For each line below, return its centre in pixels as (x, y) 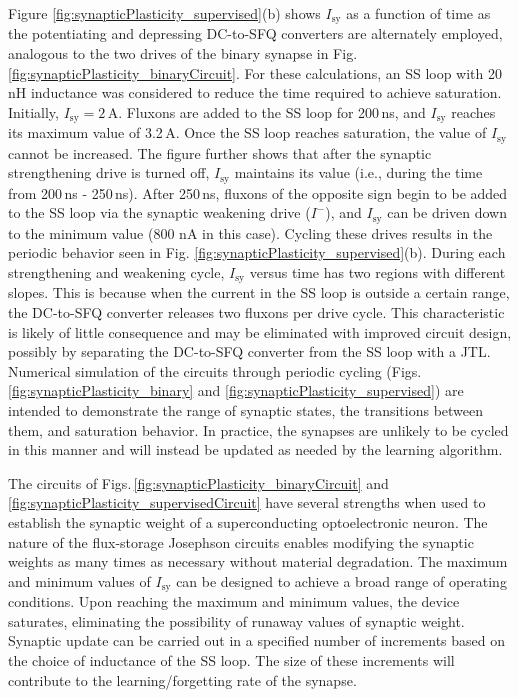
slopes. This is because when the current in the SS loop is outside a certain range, (259, 292)
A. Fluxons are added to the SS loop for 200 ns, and (266, 111)
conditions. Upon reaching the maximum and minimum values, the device (234, 601)
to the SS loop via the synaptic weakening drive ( (159, 212)
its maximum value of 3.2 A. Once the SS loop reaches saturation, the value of (247, 132)
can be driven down (447, 212)
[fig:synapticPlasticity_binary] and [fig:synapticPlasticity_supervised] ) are (236, 390)
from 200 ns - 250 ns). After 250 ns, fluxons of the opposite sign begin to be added (258, 192)
